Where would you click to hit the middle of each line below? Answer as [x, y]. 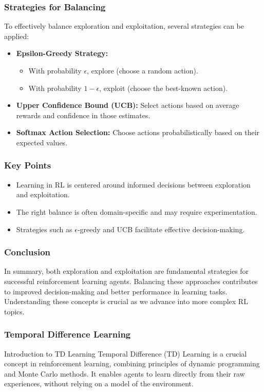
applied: [17, 36]
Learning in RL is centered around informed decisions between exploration [133, 184]
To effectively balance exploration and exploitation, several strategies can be [124, 26]
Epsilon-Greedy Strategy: [62, 53]
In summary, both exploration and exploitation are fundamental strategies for [127, 271]
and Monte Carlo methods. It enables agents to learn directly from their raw [125, 373]
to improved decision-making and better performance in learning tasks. [116, 291]
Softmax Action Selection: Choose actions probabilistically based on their [138, 132]
